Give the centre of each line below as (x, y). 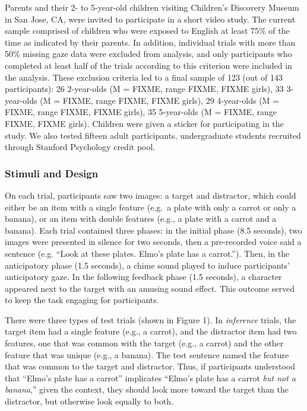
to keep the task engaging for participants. (82, 300)
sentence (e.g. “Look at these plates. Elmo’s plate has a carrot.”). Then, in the (147, 253)
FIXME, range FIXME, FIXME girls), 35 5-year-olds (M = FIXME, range (141, 112)
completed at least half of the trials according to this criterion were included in (148, 65)
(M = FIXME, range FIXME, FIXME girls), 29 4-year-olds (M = (160, 100)
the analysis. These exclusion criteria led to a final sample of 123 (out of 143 (144, 77)
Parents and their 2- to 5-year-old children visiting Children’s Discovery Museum (152, 7)
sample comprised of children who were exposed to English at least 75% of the (147, 31)
